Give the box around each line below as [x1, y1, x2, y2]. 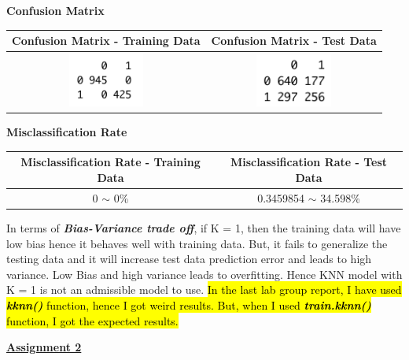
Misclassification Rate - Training [20, 154, 201, 170]
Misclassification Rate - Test [230, 154, 388, 170]
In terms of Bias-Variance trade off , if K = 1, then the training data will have [6, 220, 401, 236]
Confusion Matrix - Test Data [211, 32, 377, 49]
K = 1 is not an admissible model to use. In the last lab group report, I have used [6, 281, 402, 298]
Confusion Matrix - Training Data [12, 32, 201, 49]
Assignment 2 [6, 339, 82, 355]
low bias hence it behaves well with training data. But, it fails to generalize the [6, 235, 388, 251]
